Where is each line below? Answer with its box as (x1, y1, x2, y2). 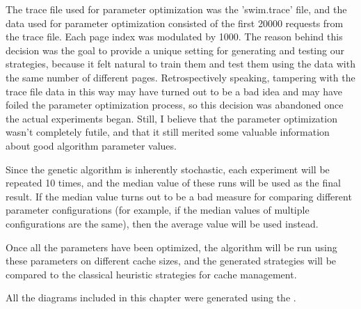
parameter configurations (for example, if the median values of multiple (6, 203, 310, 217)
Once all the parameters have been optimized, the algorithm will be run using (6, 239, 337, 254)
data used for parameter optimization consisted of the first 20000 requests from (6, 15, 344, 30)
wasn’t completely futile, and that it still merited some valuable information (6, 125, 330, 139)
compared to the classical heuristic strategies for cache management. (6, 267, 297, 281)
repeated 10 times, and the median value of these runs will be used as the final (6, 175, 341, 190)
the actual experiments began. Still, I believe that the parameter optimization (6, 111, 337, 125)
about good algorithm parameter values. (6, 138, 177, 152)
